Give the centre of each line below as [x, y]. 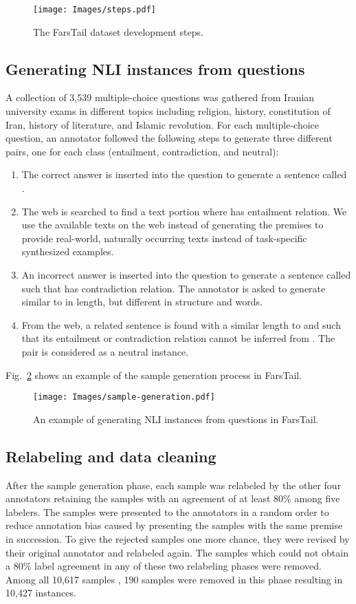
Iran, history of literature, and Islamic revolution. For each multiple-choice [162, 124]
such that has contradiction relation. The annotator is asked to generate [174, 288]
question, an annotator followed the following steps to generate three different [169, 138]
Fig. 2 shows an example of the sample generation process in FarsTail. [154, 375]
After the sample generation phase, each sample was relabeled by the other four [174, 485]
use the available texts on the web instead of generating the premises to [173, 225]
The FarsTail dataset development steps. [118, 31]
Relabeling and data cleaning [111, 456]
